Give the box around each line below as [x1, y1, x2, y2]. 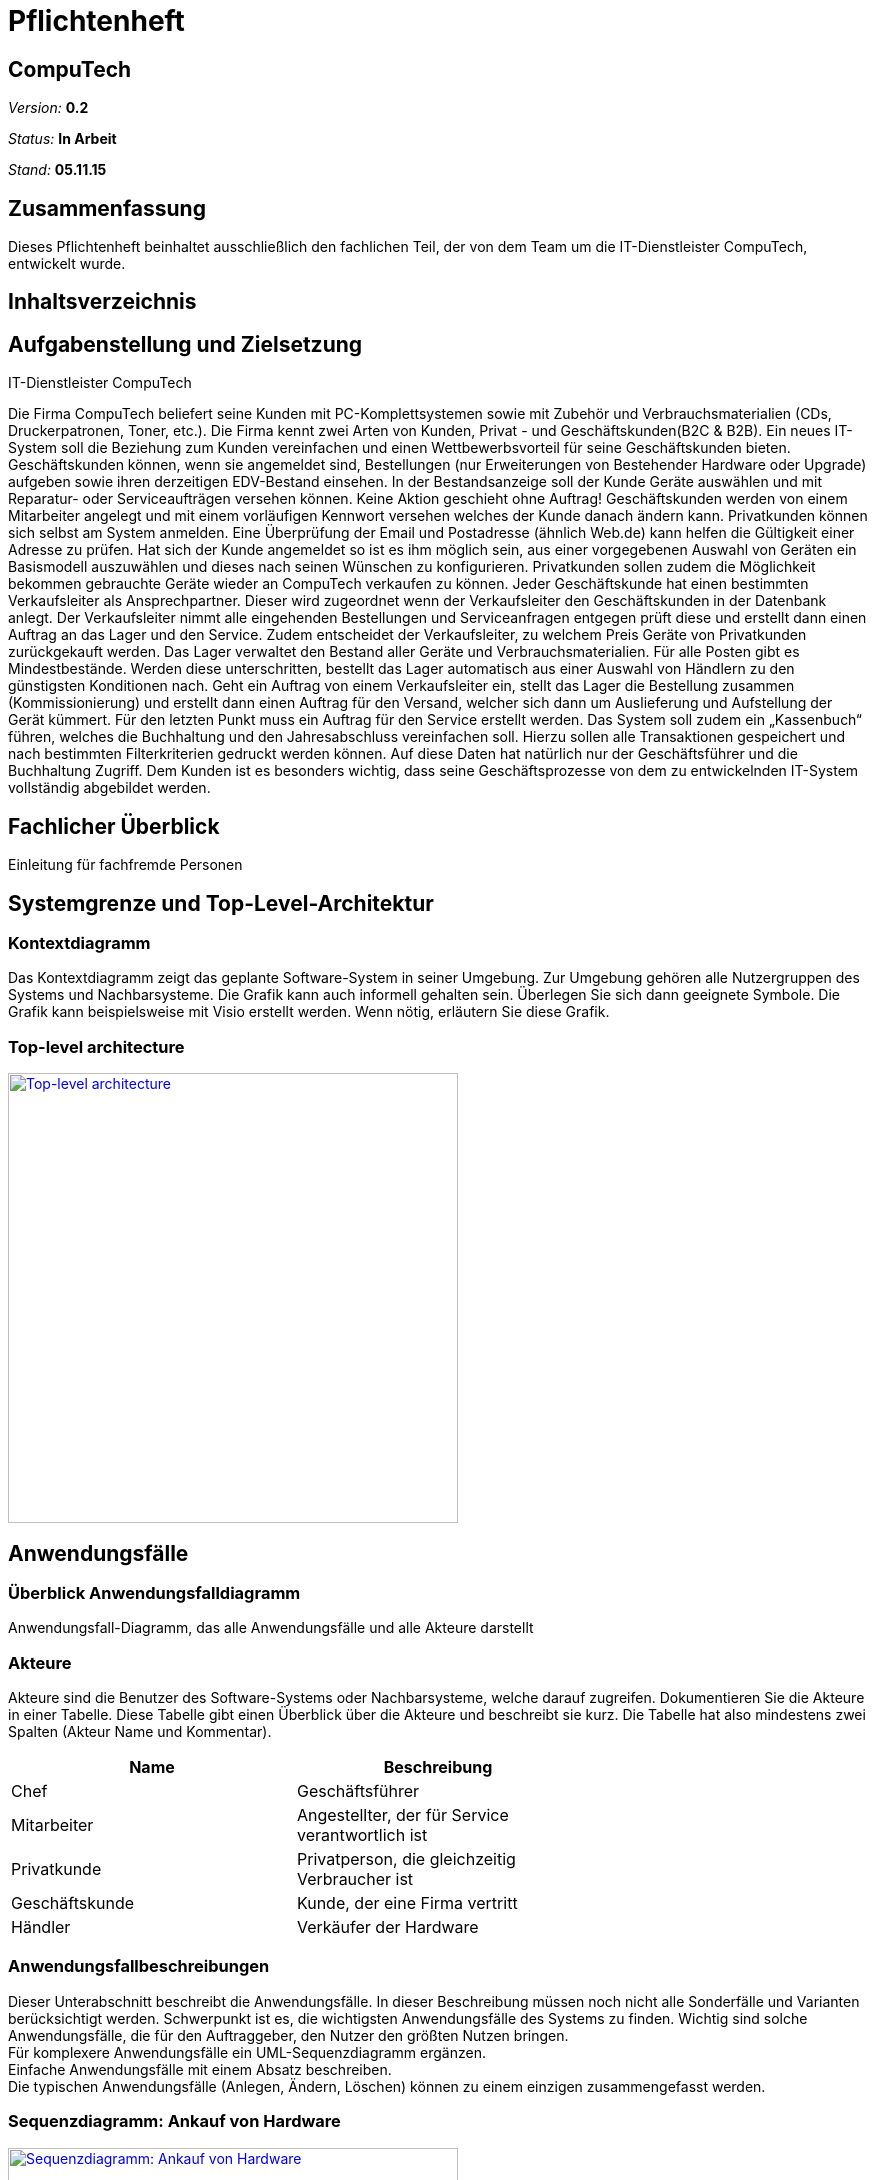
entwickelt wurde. [8, 255, 126, 273]
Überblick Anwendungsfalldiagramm [8, 1582, 301, 1603]
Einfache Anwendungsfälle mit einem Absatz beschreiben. [8, 2060, 392, 2078]
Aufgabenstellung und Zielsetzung [8, 331, 363, 357]
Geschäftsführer [296, 1781, 420, 1802]
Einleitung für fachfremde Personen [8, 856, 243, 874]
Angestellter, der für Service [296, 1805, 509, 1826]
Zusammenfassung [8, 195, 206, 221]
